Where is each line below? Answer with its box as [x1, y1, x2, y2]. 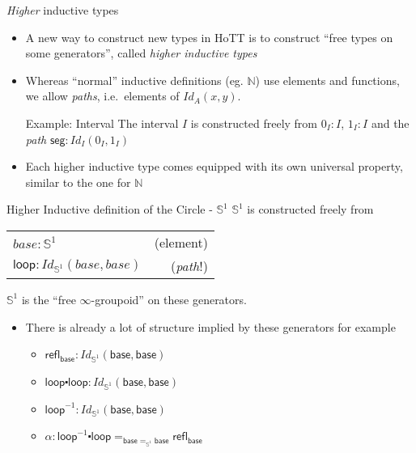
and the [371, 114, 410, 131]
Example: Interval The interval [25, 114, 179, 131]
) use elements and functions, [255, 71, 400, 88]
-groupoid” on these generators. [91, 290, 247, 307]
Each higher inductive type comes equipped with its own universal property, [25, 158, 403, 175]
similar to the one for [25, 173, 131, 190]
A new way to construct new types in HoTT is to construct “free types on [25, 28, 393, 45]
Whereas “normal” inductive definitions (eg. [25, 71, 244, 88]
